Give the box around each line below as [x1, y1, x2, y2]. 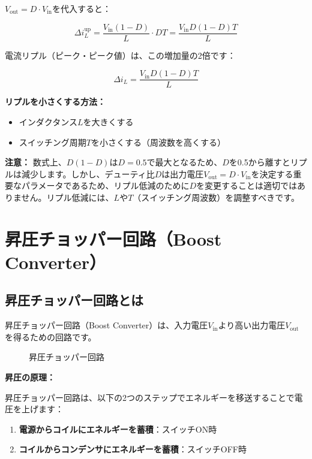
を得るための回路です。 [5, 330, 97, 343]
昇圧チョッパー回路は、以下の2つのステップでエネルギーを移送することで [5, 391, 295, 403]
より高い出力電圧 [218, 319, 286, 331]
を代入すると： [52, 2, 112, 14]
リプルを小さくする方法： [5, 95, 106, 108]
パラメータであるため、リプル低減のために [21, 179, 190, 192]
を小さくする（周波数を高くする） [91, 135, 226, 148]
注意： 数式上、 [5, 156, 67, 168]
